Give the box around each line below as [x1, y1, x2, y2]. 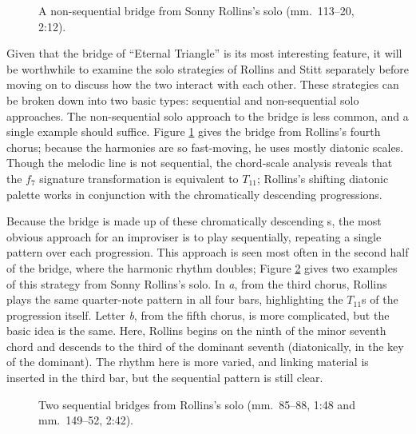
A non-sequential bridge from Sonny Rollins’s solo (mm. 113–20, [38, 2, 355, 18]
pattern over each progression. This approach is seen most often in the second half [6, 244, 409, 261]
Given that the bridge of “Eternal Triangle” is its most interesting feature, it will [6, 45, 402, 62]
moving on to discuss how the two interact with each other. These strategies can [6, 76, 399, 93]
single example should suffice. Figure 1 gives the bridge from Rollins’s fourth [6, 123, 381, 140]
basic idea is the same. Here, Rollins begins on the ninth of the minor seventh [6, 322, 386, 339]
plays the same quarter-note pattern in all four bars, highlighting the [6, 291, 343, 308]
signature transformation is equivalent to [39, 169, 239, 186]
